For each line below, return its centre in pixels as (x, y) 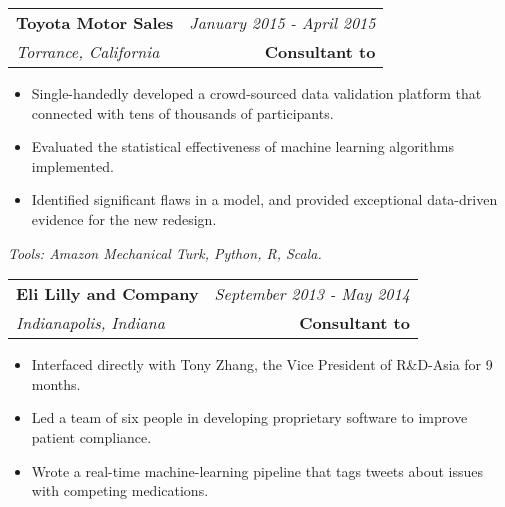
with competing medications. (120, 490)
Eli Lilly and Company (107, 294)
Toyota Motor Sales (95, 22)
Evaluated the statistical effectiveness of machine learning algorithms (242, 146)
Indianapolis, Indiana (90, 323)
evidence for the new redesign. (124, 218)
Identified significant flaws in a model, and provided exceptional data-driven (264, 199)
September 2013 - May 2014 (312, 294)
